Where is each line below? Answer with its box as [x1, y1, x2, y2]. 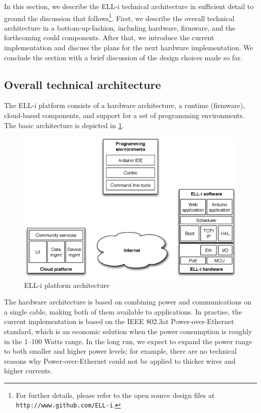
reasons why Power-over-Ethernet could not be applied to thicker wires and [4, 355, 236, 366]
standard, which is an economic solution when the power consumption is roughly [4, 326, 252, 336]
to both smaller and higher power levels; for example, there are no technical [4, 346, 237, 356]
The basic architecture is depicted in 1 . [4, 120, 124, 130]
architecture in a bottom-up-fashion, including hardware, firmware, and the [4, 22, 235, 33]
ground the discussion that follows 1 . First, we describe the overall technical [4, 11, 234, 23]
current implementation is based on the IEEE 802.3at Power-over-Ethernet [4, 316, 234, 327]
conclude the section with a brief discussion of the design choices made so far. [4, 52, 243, 62]
